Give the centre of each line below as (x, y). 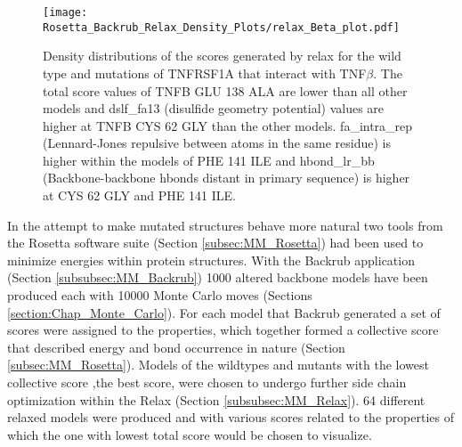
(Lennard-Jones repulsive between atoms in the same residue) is (217, 143)
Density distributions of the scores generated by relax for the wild (222, 56)
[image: (65, 12)
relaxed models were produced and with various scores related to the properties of (231, 417)
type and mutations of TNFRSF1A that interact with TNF (205, 73)
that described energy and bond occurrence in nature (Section (176, 347)
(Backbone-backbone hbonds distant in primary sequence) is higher (227, 178)
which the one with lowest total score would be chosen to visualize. (190, 434)
